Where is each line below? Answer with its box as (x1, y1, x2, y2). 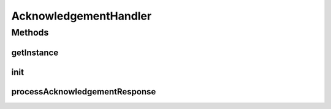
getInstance (11, 47, 59, 58)
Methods (11, 27, 49, 38)
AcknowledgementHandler (11, 9, 152, 23)
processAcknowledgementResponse (11, 86, 156, 97)
